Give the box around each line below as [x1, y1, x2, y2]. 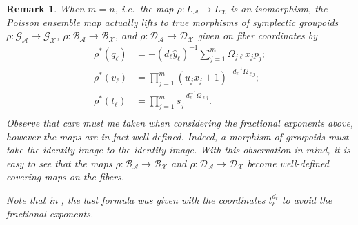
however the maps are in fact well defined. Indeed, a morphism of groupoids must [6, 129, 349, 143]
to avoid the [281, 193, 332, 207]
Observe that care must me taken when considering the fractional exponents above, [6, 116, 354, 130]
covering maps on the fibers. [6, 169, 125, 184]
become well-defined [247, 156, 329, 170]
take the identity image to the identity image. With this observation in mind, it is [6, 142, 350, 157]
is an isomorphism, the [230, 1, 328, 15]
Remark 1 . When [6, 1, 85, 15]
